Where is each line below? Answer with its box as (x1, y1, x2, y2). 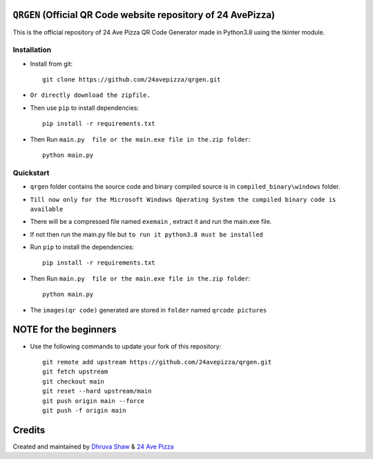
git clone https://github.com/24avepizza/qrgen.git (42, 76, 221, 84)
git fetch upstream (42, 368, 108, 376)
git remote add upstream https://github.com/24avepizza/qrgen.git (42, 358, 272, 366)
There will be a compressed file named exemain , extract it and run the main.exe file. (30, 218, 272, 226)
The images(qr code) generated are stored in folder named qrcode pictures (30, 306, 267, 314)
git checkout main (42, 377, 105, 385)
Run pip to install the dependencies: (30, 243, 135, 252)
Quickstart (12, 168, 50, 178)
